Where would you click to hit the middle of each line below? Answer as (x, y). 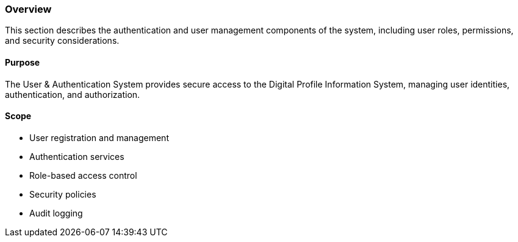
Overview (28, 9)
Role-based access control (83, 175)
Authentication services (77, 156)
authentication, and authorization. (73, 94)
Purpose (23, 62)
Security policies (63, 194)
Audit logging (56, 213)
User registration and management (99, 137)
